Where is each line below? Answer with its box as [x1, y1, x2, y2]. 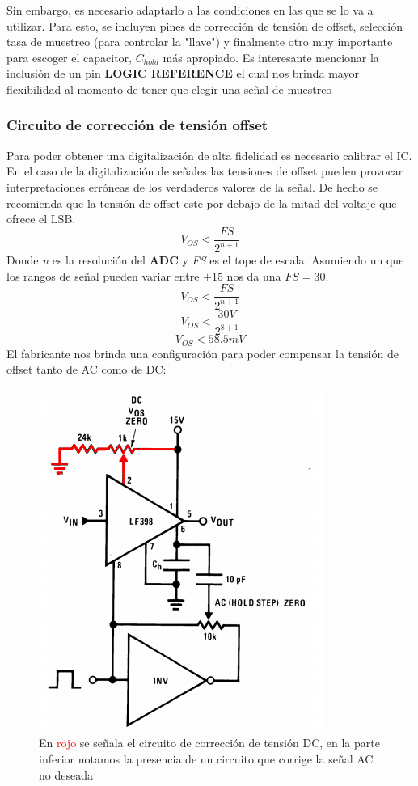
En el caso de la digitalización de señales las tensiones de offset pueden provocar [6, 163, 403, 180]
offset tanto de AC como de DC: [6, 361, 167, 378]
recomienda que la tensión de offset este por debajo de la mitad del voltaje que [6, 194, 397, 211]
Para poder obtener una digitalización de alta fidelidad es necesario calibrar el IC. [6, 146, 412, 163]
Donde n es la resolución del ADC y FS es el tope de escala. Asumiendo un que [6, 251, 404, 268]
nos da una [226, 267, 281, 284]
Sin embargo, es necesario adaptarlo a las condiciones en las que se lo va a [6, 2, 374, 18]
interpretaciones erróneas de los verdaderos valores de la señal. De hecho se [6, 178, 378, 195]
